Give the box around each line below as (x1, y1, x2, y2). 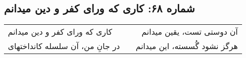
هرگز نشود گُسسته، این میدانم (136, 40, 238, 52)
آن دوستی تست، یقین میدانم (142, 26, 238, 38)
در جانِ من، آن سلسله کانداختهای (8, 40, 120, 52)
